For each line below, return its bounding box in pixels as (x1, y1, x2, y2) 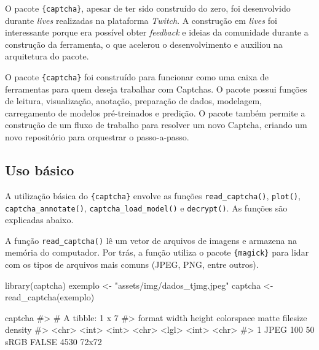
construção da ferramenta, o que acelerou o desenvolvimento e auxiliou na (5, 37, 283, 50)
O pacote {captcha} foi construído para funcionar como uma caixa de (5, 70, 269, 83)
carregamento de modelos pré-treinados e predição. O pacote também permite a (5, 106, 305, 119)
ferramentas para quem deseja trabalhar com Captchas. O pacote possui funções (5, 82, 307, 95)
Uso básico (5, 161, 74, 180)
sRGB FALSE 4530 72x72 (5, 335, 102, 348)
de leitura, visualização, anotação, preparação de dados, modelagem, (5, 94, 262, 107)
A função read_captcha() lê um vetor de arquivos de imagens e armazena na (5, 234, 297, 246)
